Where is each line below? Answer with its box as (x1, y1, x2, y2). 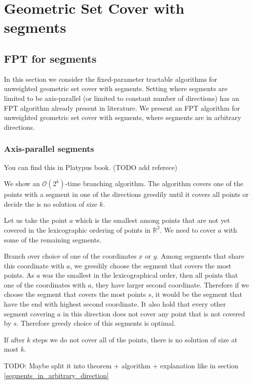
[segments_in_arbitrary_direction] (4, 370, 109, 380)
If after (4, 334, 25, 344)
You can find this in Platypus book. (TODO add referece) (4, 162, 177, 172)
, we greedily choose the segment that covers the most (70, 260, 232, 270)
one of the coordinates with (4, 279, 86, 289)
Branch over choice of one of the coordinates (4, 251, 137, 261)
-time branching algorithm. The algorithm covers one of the (65, 178, 244, 189)
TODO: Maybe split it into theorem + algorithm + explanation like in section (4, 360, 238, 371)
